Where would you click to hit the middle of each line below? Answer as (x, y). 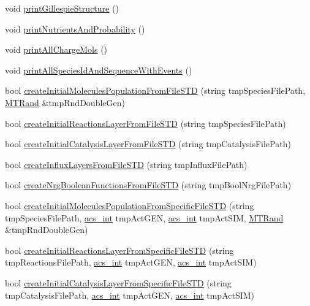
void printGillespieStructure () (62, 8)
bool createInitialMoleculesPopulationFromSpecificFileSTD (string (130, 205)
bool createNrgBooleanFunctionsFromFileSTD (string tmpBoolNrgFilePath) (148, 185)
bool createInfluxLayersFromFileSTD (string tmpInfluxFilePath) (126, 164)
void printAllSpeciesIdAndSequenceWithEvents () (99, 70)
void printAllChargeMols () (56, 49)
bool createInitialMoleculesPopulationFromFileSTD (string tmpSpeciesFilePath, (155, 90)
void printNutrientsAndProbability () (75, 29)
